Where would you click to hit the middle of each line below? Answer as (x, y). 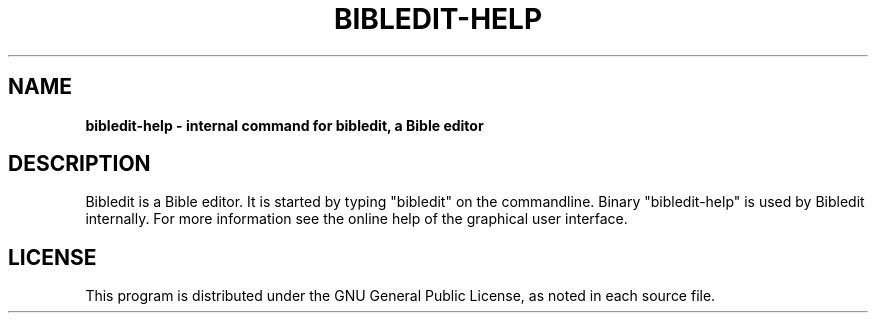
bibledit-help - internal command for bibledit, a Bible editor (284, 125)
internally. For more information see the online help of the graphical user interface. (356, 219)
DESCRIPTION (79, 164)
